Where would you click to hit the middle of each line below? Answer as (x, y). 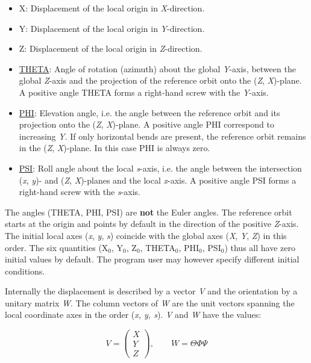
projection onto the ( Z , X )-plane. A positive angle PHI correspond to (146, 124)
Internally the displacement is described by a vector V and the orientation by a (151, 291)
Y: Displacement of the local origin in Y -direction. (112, 28)
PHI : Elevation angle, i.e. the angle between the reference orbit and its (149, 112)
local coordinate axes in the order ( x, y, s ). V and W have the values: (133, 315)
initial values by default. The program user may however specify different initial (152, 259)
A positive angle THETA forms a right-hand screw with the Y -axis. (144, 92)
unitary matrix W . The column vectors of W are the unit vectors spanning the (150, 302)
